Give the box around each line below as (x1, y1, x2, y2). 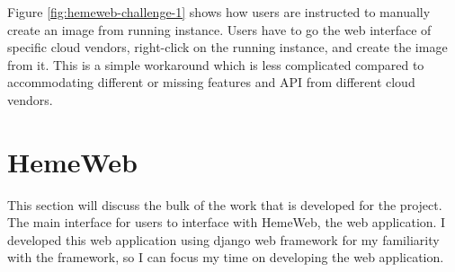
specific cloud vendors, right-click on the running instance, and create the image (7, 38, 448, 57)
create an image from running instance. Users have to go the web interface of (7, 20, 432, 39)
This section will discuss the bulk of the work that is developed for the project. (7, 195, 442, 214)
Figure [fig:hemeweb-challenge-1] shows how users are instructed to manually (7, 3, 431, 21)
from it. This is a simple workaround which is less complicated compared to (7, 55, 424, 74)
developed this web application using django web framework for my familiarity (7, 230, 440, 249)
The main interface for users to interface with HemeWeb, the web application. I (7, 213, 446, 232)
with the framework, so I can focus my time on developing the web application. (7, 248, 444, 267)
